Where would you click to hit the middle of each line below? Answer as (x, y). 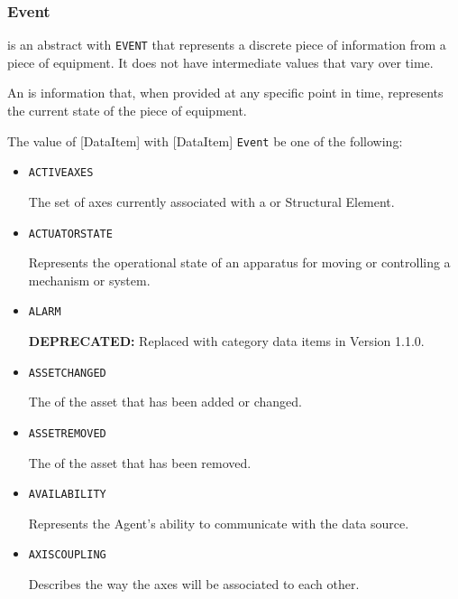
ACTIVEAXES (61, 173)
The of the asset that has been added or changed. (165, 402)
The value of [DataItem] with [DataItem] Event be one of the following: (205, 140)
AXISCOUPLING (67, 555)
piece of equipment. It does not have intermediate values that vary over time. (220, 62)
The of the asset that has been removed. (140, 462)
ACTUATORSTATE (70, 234)
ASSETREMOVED (67, 433)
